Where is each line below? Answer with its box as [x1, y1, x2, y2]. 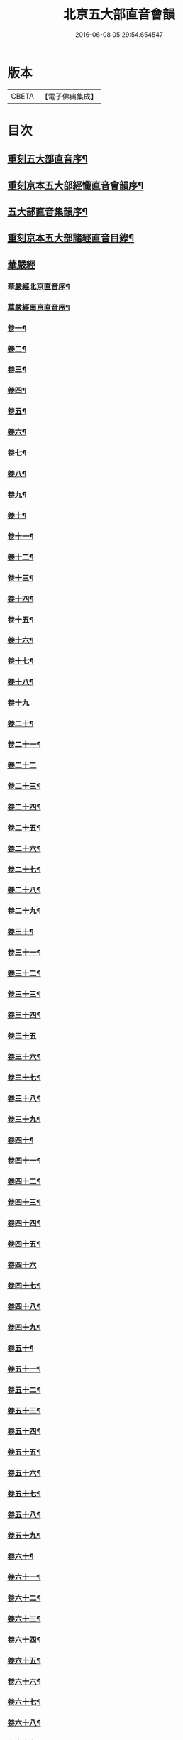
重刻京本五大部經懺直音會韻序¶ [7, 179, 144, 192]
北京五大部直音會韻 [62, 6, 175, 23]
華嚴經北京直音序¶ [7, 281, 70, 291]
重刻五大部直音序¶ [7, 153, 88, 165]
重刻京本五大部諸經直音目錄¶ [7, 232, 135, 244]
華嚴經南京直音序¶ [7, 302, 70, 312]
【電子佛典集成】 [40, 92, 98, 102]
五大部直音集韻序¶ [7, 206, 88, 218]
